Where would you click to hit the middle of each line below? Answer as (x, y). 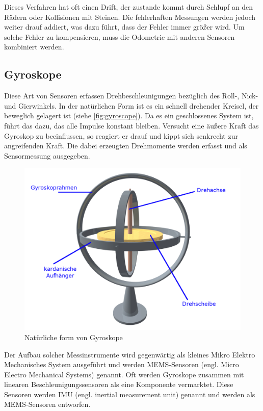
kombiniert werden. (34, 47)
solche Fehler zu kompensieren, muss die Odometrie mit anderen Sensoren (120, 36)
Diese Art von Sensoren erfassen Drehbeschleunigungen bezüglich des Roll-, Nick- (131, 96)
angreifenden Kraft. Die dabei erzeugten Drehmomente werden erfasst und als (126, 146)
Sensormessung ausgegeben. (47, 155)
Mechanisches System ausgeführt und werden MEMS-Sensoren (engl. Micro (122, 364)
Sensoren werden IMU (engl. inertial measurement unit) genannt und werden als (130, 394)
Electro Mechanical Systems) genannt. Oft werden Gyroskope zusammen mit (124, 374)
